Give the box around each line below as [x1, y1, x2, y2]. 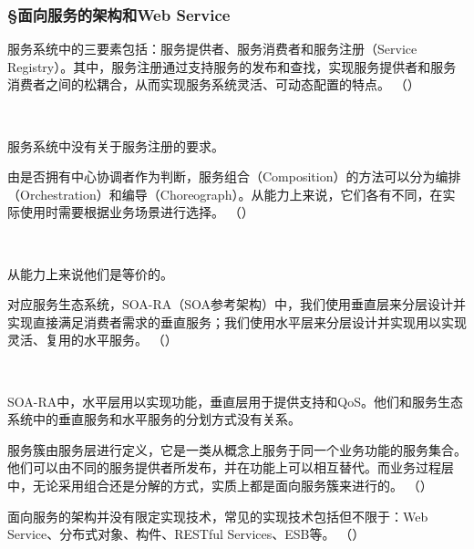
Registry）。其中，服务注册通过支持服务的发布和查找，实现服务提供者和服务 [7, 57, 457, 76]
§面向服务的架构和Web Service [7, 3, 231, 26]
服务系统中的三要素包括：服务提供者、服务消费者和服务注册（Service [7, 39, 417, 58]
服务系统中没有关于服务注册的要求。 [7, 136, 224, 155]
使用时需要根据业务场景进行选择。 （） [19, 202, 254, 222]
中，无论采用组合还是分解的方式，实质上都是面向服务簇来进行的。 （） [7, 475, 433, 494]
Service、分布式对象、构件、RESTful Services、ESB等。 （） [7, 524, 366, 544]
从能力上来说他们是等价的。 [7, 264, 173, 283]
